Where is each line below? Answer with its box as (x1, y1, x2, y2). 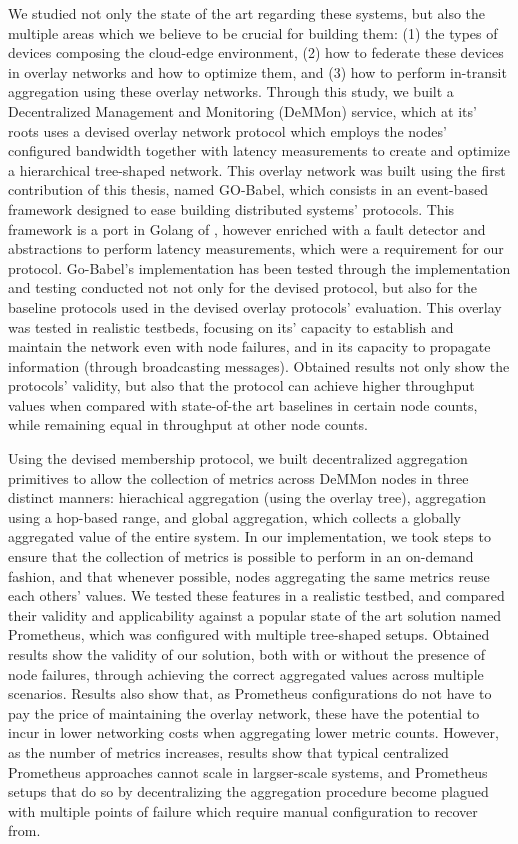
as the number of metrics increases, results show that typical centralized (8, 741, 449, 762)
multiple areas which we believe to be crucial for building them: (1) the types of (8, 22, 498, 43)
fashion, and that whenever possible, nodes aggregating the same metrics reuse (8, 565, 490, 586)
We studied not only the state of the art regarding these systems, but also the (8, 3, 486, 23)
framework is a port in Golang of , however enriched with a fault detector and (8, 218, 486, 239)
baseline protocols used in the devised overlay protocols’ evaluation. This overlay (8, 296, 502, 317)
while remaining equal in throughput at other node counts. (8, 414, 368, 435)
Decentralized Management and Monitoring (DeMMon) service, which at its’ (8, 100, 477, 121)
